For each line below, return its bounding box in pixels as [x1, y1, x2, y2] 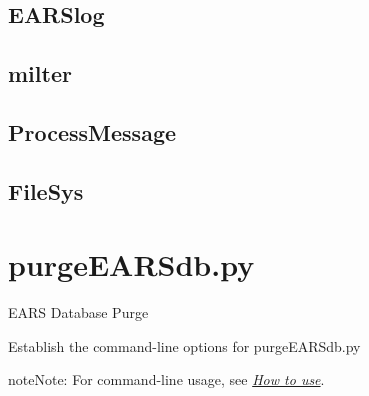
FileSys [8, 175, 84, 206]
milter [8, 58, 72, 89]
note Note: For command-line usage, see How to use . [8, 369, 325, 390]
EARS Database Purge [8, 302, 149, 323]
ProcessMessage [8, 116, 177, 147]
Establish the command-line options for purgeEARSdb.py [8, 335, 361, 356]
